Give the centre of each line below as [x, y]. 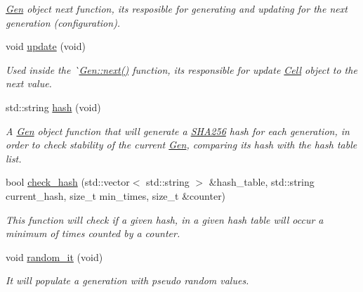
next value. [29, 83]
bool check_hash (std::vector [68, 182]
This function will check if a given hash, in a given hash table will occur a [165, 219]
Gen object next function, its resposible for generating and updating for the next [177, 8]
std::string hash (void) [53, 107]
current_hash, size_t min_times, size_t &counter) [116, 195]
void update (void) [46, 46]
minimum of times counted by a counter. [93, 233]
